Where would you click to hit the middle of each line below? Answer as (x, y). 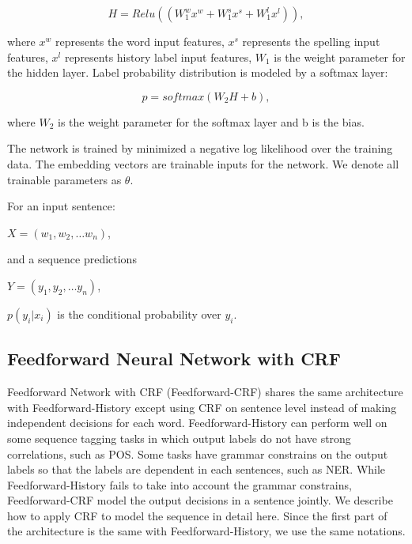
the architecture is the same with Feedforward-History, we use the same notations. (206, 531)
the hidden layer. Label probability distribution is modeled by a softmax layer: (198, 72)
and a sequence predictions (72, 259)
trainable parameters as (64, 179)
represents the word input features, (140, 41)
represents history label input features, (158, 57)
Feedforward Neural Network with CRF (174, 359)
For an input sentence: (61, 206)
